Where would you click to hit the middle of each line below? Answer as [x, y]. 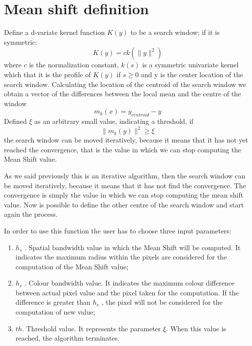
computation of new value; [55, 312]
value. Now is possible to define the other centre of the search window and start [124, 204]
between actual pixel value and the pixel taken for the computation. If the [127, 292]
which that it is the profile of [47, 74]
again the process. [31, 214]
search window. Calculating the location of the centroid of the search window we [125, 84]
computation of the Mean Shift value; [72, 266]
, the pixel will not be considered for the [162, 302]
